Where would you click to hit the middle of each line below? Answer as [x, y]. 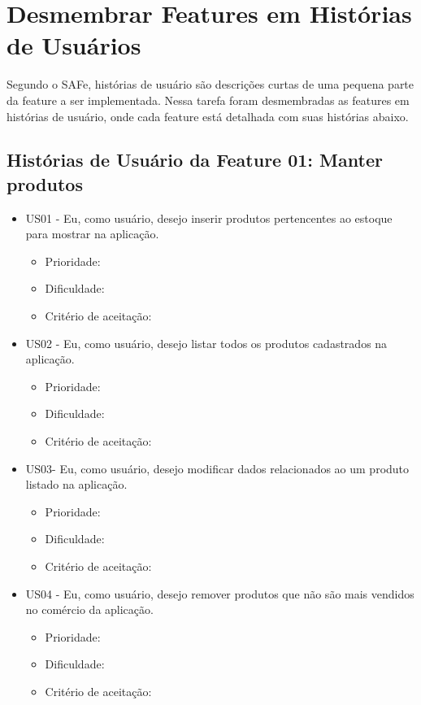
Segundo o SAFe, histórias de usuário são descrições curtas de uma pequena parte [210, 84]
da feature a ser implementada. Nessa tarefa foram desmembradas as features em [208, 100]
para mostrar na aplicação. [92, 234]
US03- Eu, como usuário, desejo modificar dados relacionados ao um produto [217, 468]
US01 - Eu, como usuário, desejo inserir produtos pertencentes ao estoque [209, 218]
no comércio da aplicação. [89, 609]
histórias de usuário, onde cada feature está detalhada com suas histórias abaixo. [208, 116]
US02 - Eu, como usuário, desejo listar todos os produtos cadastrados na [206, 343]
